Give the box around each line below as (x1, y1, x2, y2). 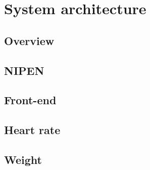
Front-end (4, 92, 57, 108)
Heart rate (4, 122, 61, 138)
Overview (4, 32, 55, 48)
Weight (4, 151, 42, 167)
